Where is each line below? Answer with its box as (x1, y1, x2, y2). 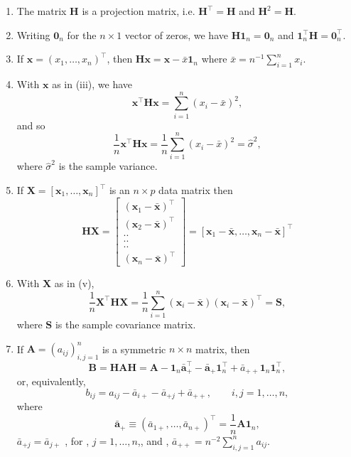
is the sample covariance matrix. (55, 317, 196, 332)
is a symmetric (102, 341, 166, 356)
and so (16, 117, 45, 132)
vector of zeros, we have (124, 27, 228, 42)
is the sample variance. (58, 158, 158, 173)
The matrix (16, 4, 67, 18)
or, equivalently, (16, 374, 86, 389)
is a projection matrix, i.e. (82, 4, 195, 18)
